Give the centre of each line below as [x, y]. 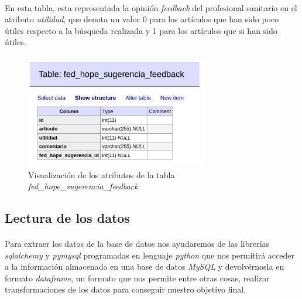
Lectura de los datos [67, 218]
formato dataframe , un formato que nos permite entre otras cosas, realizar [137, 278]
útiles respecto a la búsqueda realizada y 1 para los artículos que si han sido [141, 30]
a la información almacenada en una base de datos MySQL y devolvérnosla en [145, 266]
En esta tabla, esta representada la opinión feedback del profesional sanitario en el [151, 7]
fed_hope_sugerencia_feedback [83, 186]
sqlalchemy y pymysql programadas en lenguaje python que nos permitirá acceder [150, 255]
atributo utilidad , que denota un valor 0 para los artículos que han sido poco [142, 19]
